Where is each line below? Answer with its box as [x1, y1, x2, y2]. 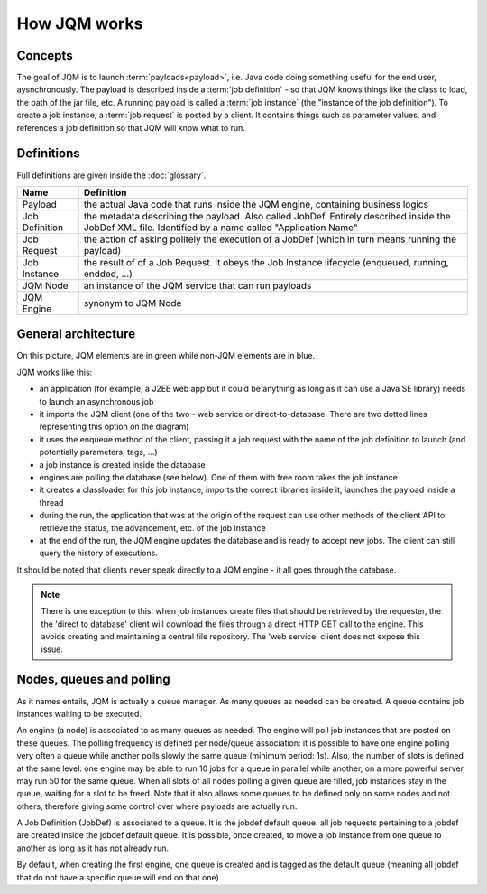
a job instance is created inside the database [39, 459, 207, 470]
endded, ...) [83, 267, 133, 280]
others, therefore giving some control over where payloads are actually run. [16, 800, 298, 812]
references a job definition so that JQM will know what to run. [16, 122, 245, 133]
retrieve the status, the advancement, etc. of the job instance [39, 522, 266, 533]
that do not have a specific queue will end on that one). [16, 871, 222, 882]
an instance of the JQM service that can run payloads [83, 279, 312, 292]
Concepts [16, 48, 73, 63]
